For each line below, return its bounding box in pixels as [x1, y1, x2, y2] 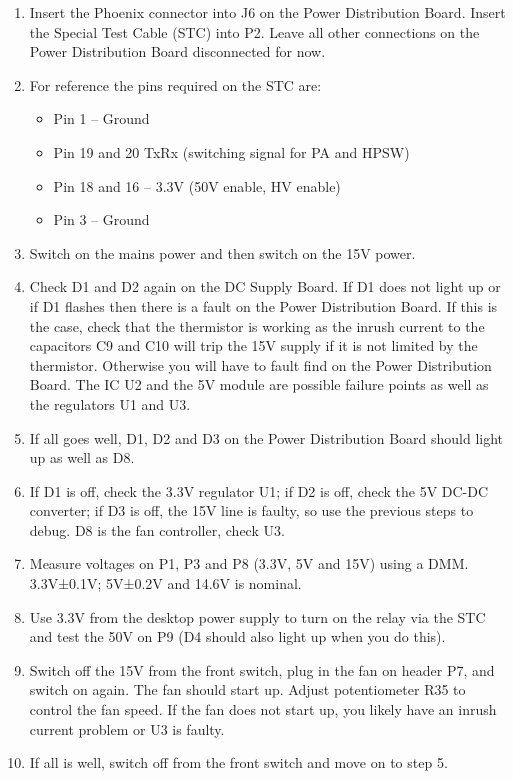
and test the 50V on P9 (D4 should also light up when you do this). [29, 626, 446, 647]
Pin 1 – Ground [53, 108, 150, 129]
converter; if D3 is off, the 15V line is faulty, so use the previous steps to [29, 500, 474, 521]
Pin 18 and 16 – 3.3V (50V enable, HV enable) [53, 175, 341, 196]
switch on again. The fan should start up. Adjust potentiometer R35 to [29, 679, 466, 700]
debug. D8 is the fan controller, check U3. [29, 519, 285, 540]
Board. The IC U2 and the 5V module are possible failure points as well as [29, 374, 489, 395]
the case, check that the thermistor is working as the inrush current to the [29, 315, 485, 336]
